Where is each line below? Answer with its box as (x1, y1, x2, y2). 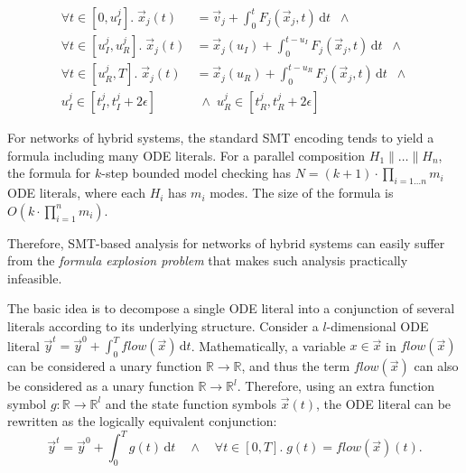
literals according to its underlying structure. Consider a (7, 317, 319, 336)
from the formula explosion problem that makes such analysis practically (7, 251, 408, 270)
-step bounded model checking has (101, 163, 291, 182)
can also (414, 357, 459, 376)
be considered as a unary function (7, 376, 194, 395)
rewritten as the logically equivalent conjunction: (7, 412, 277, 431)
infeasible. (7, 268, 62, 287)
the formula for (7, 163, 91, 182)
